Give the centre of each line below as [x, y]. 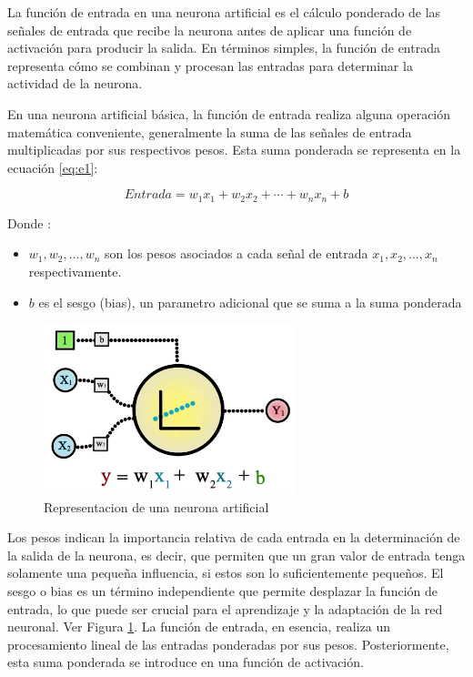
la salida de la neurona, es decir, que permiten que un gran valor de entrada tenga [236, 555]
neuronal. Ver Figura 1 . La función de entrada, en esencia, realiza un [199, 626]
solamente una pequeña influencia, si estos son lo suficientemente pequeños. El [226, 573]
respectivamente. [75, 271]
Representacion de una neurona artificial [156, 506]
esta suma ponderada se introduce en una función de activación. [186, 662]
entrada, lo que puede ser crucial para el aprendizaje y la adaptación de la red [225, 608]
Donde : [30, 222]
